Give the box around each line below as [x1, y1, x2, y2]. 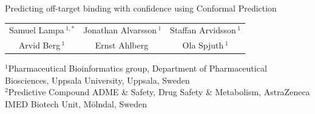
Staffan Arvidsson [170, 24, 236, 36]
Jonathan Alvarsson [83, 24, 157, 36]
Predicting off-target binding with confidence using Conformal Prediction [5, 2, 277, 14]
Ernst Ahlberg [95, 39, 149, 52]
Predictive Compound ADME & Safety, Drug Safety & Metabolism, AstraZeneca [8, 85, 310, 98]
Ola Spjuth [182, 39, 224, 52]
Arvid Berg [18, 39, 61, 52]
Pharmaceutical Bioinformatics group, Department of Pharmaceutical [8, 62, 267, 75]
